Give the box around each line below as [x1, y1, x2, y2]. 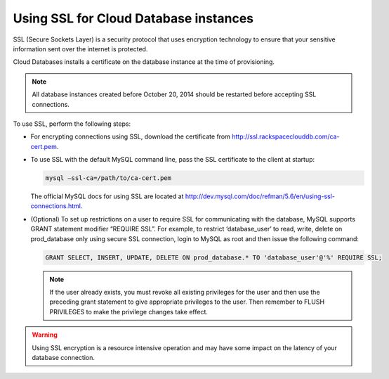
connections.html [30, 202, 81, 210]
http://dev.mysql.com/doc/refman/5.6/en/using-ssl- [185, 192, 335, 200]
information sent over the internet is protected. [13, 44, 148, 53]
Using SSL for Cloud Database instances [13, 11, 254, 26]
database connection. [32, 353, 95, 361]
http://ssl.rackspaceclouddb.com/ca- [232, 132, 340, 141]
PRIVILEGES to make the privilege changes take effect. [49, 307, 209, 316]
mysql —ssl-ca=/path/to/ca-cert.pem [45, 174, 172, 182]
